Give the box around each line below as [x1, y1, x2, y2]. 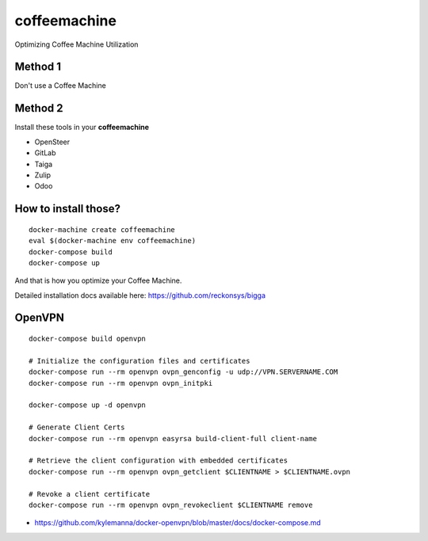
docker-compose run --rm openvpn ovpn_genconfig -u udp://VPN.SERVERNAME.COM [29, 368, 338, 376]
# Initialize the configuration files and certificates [29, 356, 250, 365]
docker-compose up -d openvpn [29, 401, 147, 410]
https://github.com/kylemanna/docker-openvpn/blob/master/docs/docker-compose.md [34, 518, 321, 528]
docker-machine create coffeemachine [29, 225, 176, 234]
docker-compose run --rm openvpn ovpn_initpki [29, 379, 213, 387]
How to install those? [14, 202, 121, 215]
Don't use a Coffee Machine [14, 81, 106, 90]
